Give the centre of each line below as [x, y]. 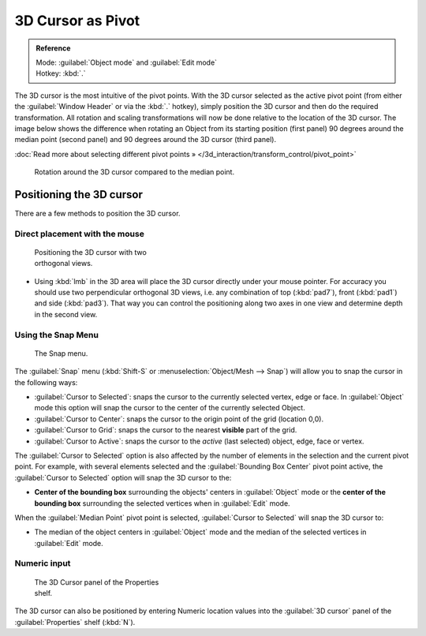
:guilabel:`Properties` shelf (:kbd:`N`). [75, 622]
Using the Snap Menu [56, 335]
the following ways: [46, 382]
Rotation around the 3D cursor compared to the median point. [135, 172]
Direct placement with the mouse [80, 234]
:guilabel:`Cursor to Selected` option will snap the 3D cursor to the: [123, 477]
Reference [53, 48]
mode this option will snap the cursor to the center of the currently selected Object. [170, 408]
